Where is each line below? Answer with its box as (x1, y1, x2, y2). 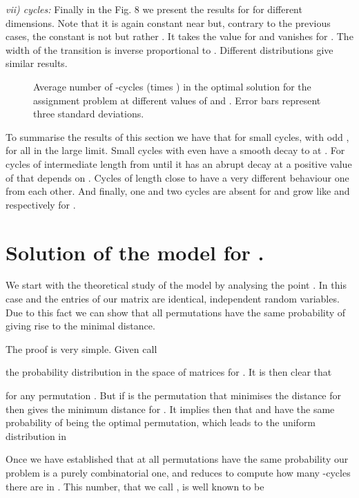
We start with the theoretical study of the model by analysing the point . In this (6, 278, 347, 292)
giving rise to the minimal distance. (6, 318, 155, 333)
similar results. (6, 56, 68, 70)
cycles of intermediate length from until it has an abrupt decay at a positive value (6, 156, 352, 171)
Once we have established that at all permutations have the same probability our (6, 452, 349, 466)
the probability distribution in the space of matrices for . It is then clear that (6, 365, 332, 379)
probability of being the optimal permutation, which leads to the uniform (6, 415, 316, 430)
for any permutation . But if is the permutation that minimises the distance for (6, 388, 342, 402)
